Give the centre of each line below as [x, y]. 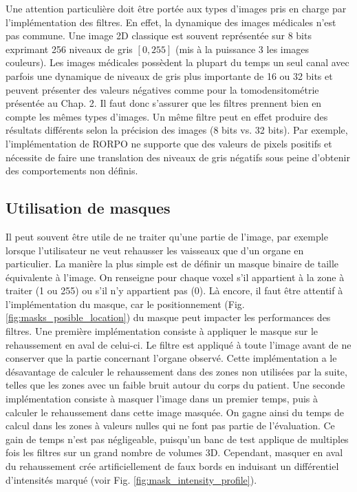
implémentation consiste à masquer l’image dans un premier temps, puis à [162, 399]
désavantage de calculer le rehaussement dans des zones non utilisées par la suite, [176, 371]
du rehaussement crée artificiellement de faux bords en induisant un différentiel [172, 466]
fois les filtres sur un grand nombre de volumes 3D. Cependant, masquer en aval [174, 452]
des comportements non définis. [72, 171]
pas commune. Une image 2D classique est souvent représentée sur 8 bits [159, 35]
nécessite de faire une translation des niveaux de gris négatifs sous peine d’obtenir [178, 157]
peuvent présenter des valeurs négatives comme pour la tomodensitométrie [162, 89]
